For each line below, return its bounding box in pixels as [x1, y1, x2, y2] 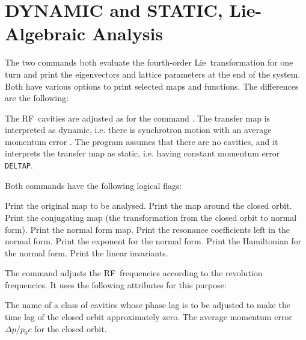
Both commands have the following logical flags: [5, 179, 182, 191]
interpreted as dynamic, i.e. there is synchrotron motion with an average [5, 123, 272, 136]
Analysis [91, 21, 164, 46]
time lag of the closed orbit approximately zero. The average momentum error [5, 311, 292, 323]
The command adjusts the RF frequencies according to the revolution [5, 267, 263, 279]
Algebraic [5, 21, 86, 46]
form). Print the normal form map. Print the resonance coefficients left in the [5, 223, 290, 235]
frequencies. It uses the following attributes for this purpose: [5, 278, 227, 291]
